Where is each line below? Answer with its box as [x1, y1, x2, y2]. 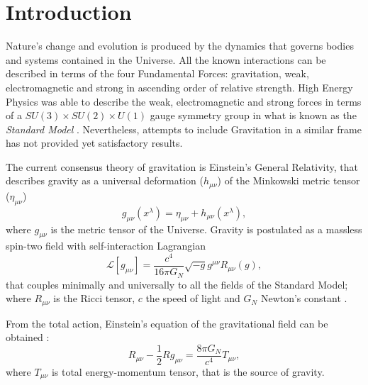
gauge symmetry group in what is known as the [150, 108, 357, 123]
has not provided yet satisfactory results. [6, 135, 183, 150]
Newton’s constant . [260, 291, 347, 306]
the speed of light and [145, 291, 240, 306]
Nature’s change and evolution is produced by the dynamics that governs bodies [6, 38, 354, 53]
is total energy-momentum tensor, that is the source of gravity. [51, 364, 325, 379]
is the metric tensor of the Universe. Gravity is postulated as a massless [50, 221, 362, 236]
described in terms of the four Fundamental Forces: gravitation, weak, [6, 66, 309, 81]
